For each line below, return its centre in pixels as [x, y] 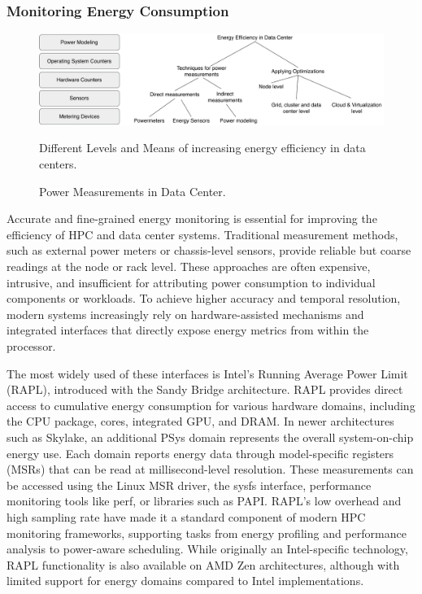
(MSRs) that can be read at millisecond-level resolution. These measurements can [210, 469]
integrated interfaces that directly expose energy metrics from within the [188, 330]
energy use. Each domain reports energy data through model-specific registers [200, 453]
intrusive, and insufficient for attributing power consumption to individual [191, 282]
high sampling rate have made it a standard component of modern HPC [186, 516]
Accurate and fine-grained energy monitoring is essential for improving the [192, 218]
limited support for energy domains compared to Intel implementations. [185, 581]
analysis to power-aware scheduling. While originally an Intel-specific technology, [207, 549]
